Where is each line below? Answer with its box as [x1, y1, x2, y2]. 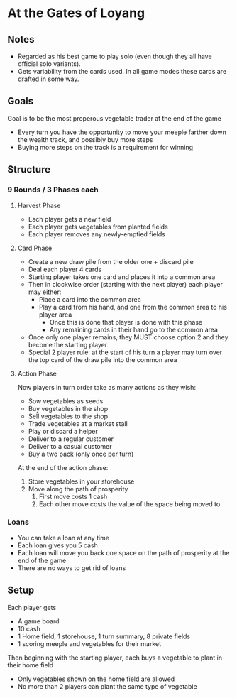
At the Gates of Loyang [7, 5, 145, 21]
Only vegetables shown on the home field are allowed [17, 675, 175, 683]
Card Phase [17, 244, 53, 252]
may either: [28, 288, 62, 296]
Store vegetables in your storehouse [28, 477, 135, 486]
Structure [7, 163, 51, 175]
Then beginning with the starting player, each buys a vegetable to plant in [7, 653, 222, 662]
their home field [7, 660, 54, 669]
